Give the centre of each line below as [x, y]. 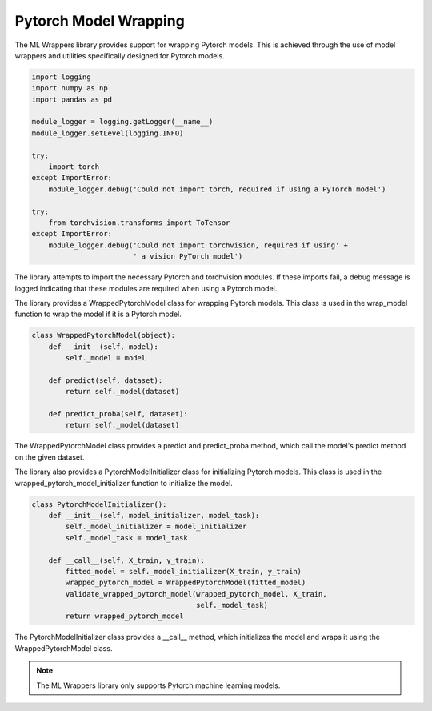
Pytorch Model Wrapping [100, 21]
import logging [61, 77]
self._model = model [106, 358]
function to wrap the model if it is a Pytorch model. [98, 314]
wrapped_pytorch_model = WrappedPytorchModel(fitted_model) [186, 583]
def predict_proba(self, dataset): [118, 414]
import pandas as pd [72, 99]
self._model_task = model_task [126, 538]
